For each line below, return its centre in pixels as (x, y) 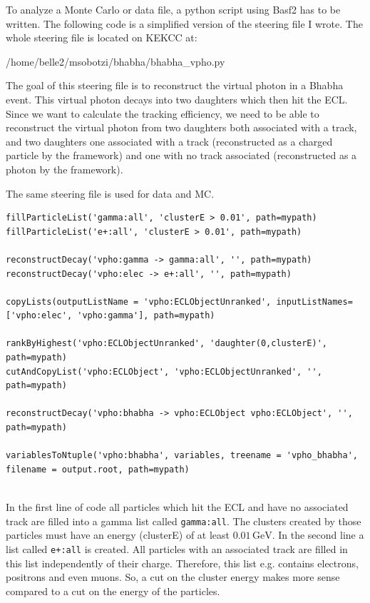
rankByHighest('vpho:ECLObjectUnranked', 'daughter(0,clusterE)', (167, 344)
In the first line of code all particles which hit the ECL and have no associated (177, 507)
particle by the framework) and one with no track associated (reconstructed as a (181, 155)
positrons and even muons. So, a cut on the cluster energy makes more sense (173, 577)
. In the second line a (318, 535)
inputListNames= (314, 301)
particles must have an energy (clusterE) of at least (118, 535)
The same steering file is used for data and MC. (110, 193)
